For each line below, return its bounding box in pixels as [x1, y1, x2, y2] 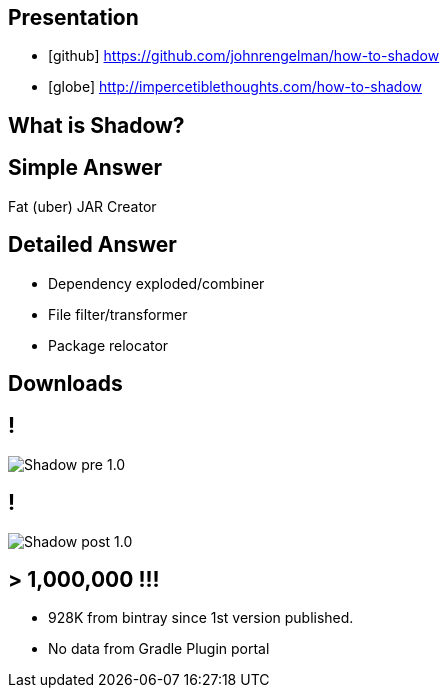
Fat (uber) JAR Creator [8, 197, 157, 215]
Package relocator [48, 336, 169, 354]
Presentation [8, 5, 139, 30]
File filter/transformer [48, 305, 188, 323]
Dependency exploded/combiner [48, 274, 265, 292]
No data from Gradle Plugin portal [48, 640, 270, 658]
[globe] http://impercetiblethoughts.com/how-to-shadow [48, 78, 423, 96]
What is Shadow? [8, 112, 185, 138]
